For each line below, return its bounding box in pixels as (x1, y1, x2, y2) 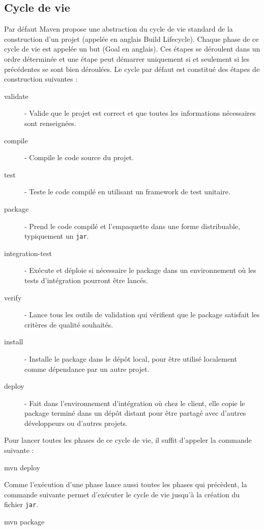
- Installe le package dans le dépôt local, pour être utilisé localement (24, 353, 237, 364)
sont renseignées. (24, 117, 76, 128)
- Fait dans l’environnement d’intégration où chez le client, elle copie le (24, 397, 245, 408)
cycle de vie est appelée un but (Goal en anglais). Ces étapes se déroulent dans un (4, 43, 260, 54)
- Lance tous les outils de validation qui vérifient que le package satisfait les (24, 309, 260, 320)
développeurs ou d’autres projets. (24, 417, 128, 428)
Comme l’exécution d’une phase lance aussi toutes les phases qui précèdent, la (4, 479, 247, 490)
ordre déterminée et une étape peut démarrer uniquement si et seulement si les (4, 53, 250, 64)
